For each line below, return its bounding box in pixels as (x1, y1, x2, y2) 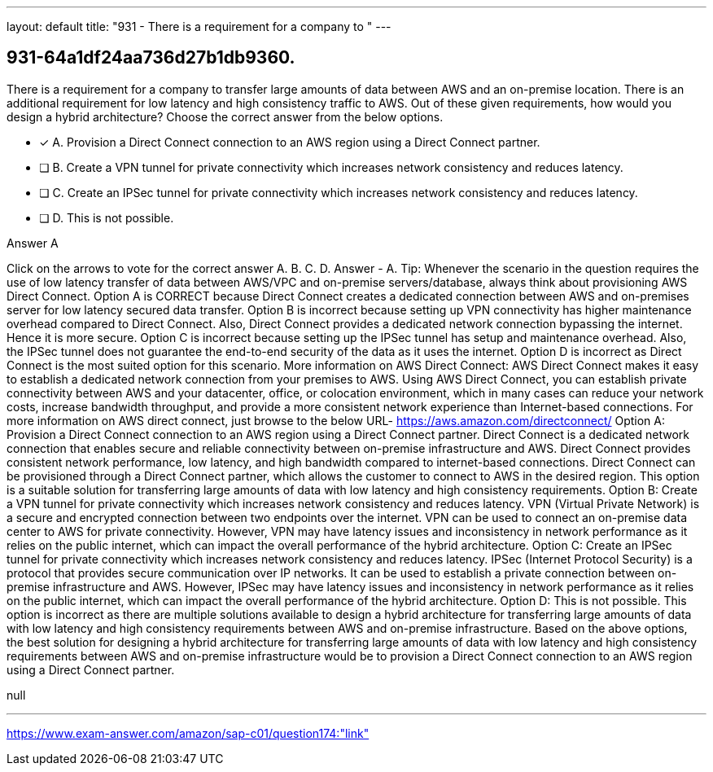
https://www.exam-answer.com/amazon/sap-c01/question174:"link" (7, 726, 370, 740)
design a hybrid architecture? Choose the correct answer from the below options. (7, 109, 444, 124)
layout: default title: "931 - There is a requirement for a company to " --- (7, 20, 391, 33)
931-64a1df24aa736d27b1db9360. (7, 47, 295, 68)
